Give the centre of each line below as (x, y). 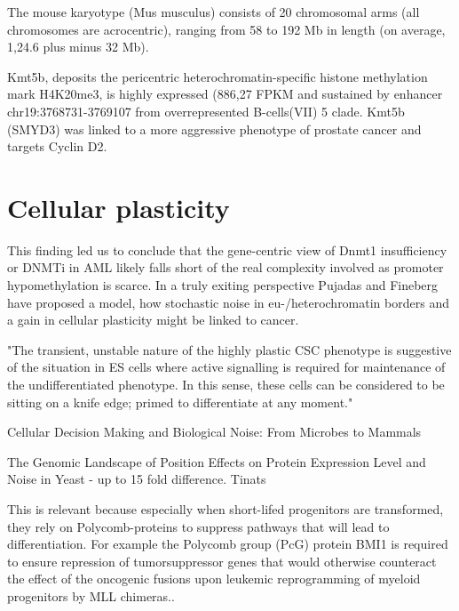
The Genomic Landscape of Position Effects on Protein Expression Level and (217, 461)
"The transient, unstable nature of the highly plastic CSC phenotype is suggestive (229, 349)
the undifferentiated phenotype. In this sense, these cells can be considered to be (226, 385)
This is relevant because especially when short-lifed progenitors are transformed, (226, 509)
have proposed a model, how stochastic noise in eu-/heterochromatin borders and (228, 302)
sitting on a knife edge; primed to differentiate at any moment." (180, 402)
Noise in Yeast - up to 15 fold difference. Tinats (137, 479)
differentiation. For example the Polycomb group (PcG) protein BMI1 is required (228, 544)
